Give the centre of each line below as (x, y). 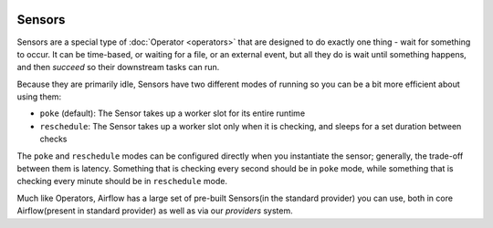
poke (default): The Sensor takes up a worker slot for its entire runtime (173, 113)
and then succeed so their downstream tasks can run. (118, 67)
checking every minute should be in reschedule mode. (122, 181)
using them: (39, 97)
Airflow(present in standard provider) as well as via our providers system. (155, 211)
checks (53, 139)
